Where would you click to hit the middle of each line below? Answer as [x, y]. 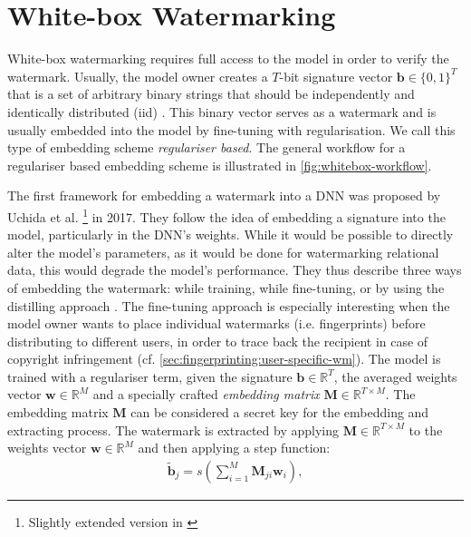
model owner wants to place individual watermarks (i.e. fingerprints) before [216, 323]
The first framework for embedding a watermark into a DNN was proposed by [224, 195]
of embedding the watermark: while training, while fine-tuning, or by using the [226, 287]
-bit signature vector [336, 76]
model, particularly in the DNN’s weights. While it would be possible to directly [231, 234]
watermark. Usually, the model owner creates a [138, 76]
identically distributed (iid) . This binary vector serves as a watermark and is [222, 111]
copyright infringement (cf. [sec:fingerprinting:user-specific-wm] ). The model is [224, 359]
